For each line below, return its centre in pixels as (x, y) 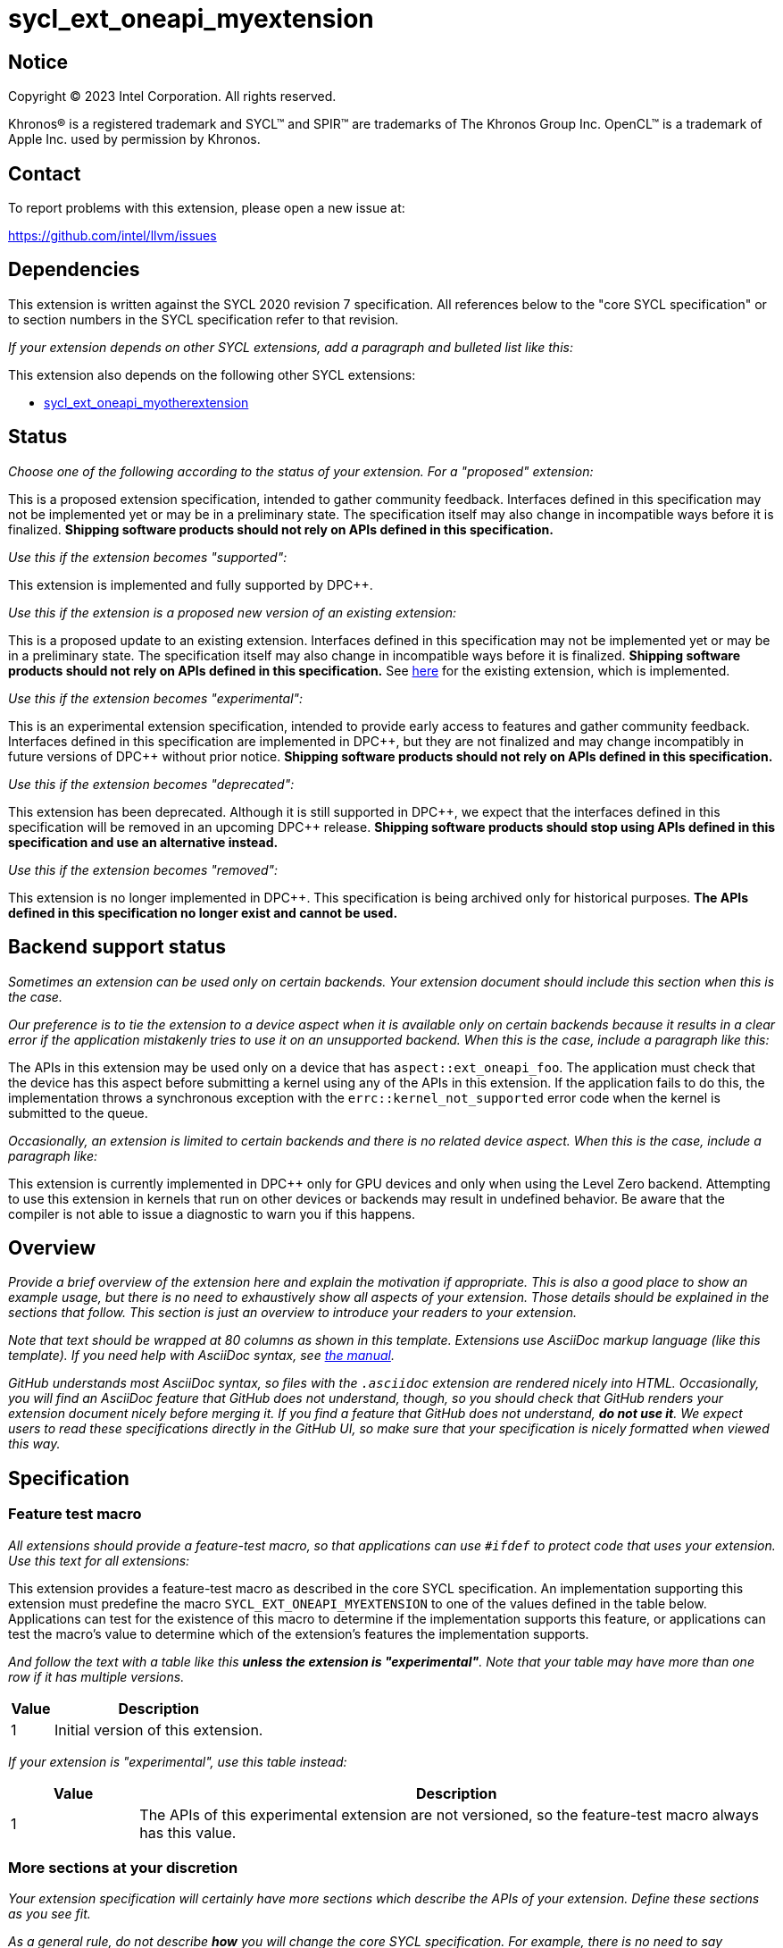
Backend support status (117, 947)
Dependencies (74, 270)
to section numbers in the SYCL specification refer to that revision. (204, 319)
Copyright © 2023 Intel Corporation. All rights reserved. (172, 97)
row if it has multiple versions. (96, 1676)
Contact (45, 173)
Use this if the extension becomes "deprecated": (151, 784)
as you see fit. (50, 1914)
